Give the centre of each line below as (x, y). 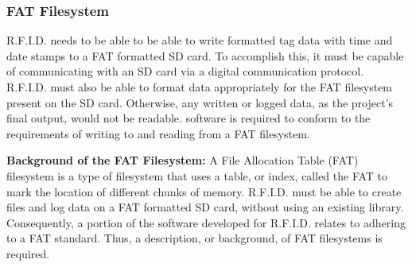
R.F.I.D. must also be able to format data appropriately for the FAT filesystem (200, 87)
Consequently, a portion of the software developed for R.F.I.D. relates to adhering (206, 222)
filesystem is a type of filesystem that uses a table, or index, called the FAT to (197, 175)
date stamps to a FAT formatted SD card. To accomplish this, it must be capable (205, 55)
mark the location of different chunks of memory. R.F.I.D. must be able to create (204, 191)
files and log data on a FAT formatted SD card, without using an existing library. (205, 207)
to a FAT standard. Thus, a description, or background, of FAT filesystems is (194, 238)
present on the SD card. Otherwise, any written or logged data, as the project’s (200, 102)
